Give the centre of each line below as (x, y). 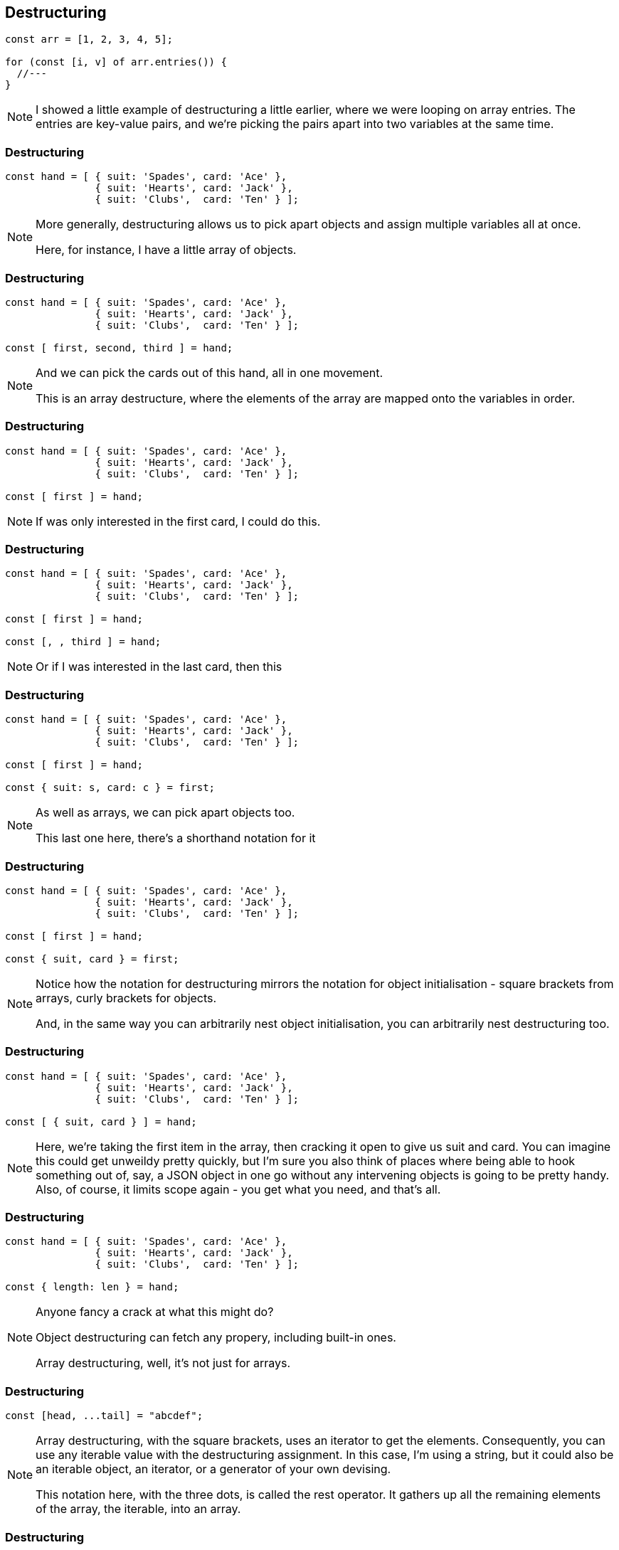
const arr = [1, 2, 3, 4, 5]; (89, 39)
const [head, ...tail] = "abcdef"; (104, 1416)
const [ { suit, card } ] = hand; (101, 1121)
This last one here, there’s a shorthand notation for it (176, 838)
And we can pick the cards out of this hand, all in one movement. (210, 372)
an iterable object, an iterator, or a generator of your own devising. (213, 1469)
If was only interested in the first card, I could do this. (178, 521)
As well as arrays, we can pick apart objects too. (165, 813)
